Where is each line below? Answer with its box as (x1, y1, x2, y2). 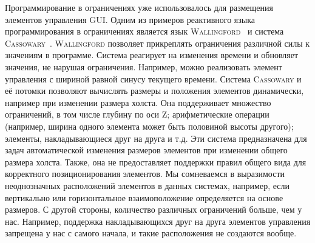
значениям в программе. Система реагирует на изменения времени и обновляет (5, 48, 299, 61)
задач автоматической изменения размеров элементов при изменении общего (5, 144, 288, 156)
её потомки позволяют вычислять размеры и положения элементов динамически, (5, 84, 304, 97)
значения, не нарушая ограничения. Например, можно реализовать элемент (5, 60, 282, 73)
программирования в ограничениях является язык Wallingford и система (5, 25, 284, 38)
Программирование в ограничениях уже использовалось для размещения (5, 1, 273, 13)
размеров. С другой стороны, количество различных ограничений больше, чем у (5, 203, 302, 216)
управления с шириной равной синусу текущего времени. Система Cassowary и (5, 72, 302, 85)
